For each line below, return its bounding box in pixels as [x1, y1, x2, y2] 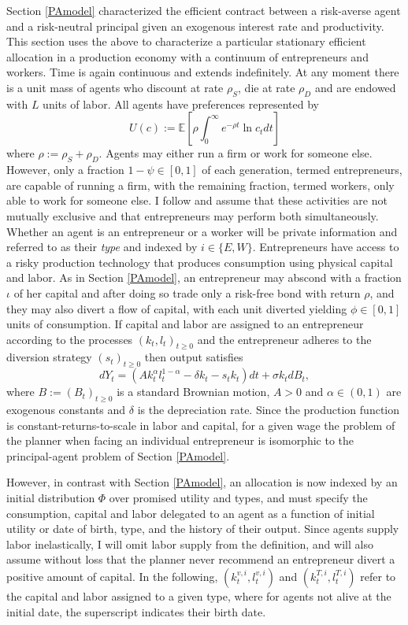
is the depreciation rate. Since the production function [137, 401, 400, 418]
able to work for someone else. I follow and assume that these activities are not [6, 192, 388, 209]
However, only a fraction [6, 161, 124, 178]
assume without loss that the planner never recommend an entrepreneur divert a [6, 551, 395, 568]
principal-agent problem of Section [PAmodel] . [6, 447, 230, 464]
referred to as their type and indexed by [6, 239, 198, 255]
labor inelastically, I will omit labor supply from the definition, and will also [6, 535, 373, 552]
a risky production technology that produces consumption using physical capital [6, 253, 393, 270]
